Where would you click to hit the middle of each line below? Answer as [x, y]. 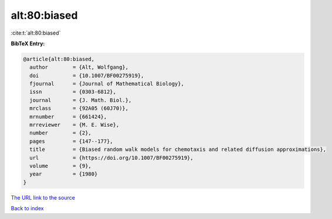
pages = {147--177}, [72, 141]
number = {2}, [61, 133]
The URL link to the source [43, 197]
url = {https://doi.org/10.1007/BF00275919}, [111, 158]
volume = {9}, [61, 166]
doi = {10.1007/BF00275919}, [87, 75]
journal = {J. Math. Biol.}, [81, 100]
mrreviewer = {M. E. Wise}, [74, 125]
